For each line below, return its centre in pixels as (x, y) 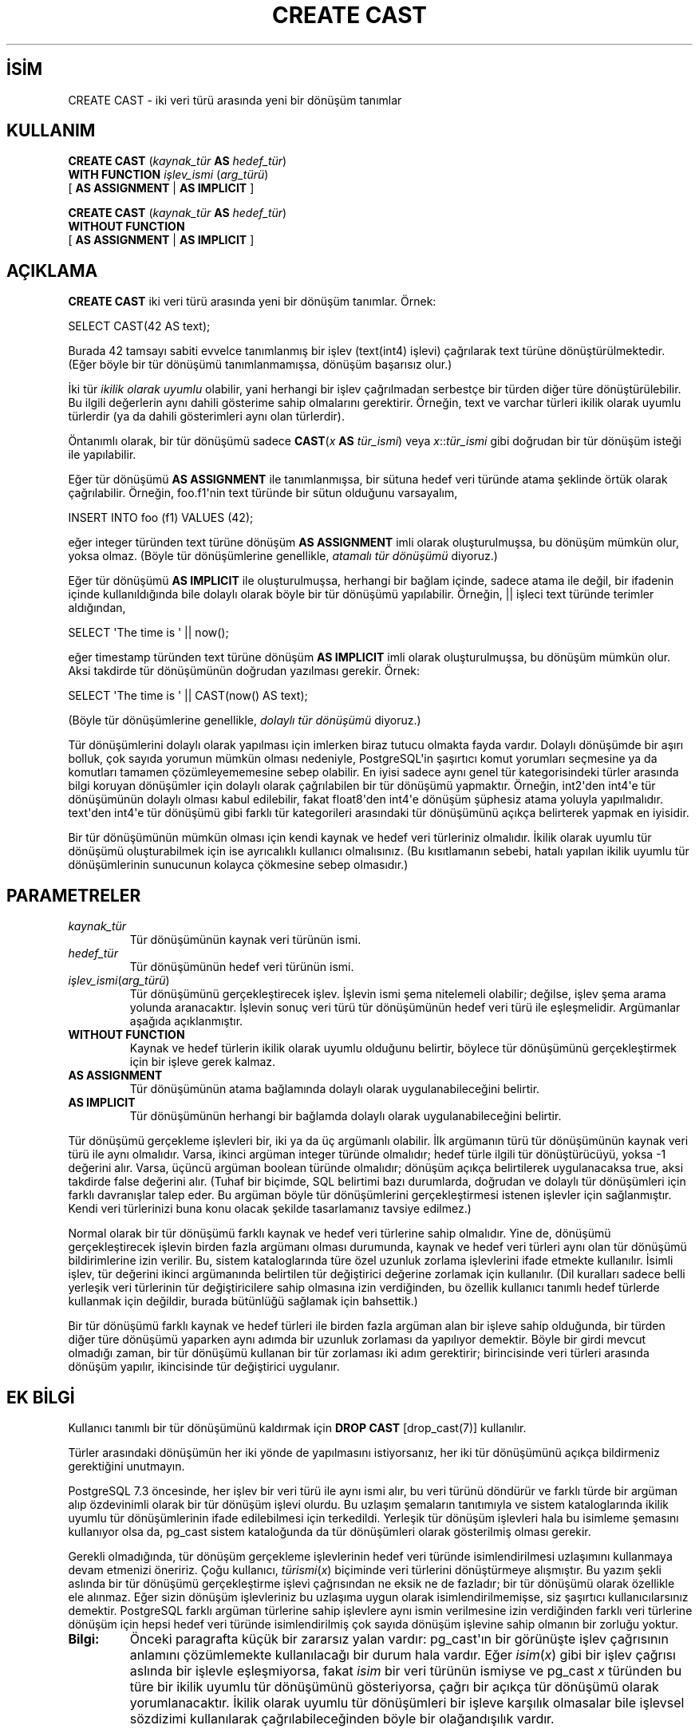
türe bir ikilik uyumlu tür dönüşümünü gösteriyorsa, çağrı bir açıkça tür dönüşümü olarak (394, 1686)
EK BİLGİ (41, 1397)
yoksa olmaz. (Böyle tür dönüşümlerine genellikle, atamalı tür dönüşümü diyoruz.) (283, 556)
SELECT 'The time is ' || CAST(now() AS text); (188, 696)
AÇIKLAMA (52, 270)
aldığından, (97, 608)
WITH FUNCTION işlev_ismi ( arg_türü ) (168, 175)
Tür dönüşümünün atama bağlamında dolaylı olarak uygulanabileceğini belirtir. (335, 1089)
